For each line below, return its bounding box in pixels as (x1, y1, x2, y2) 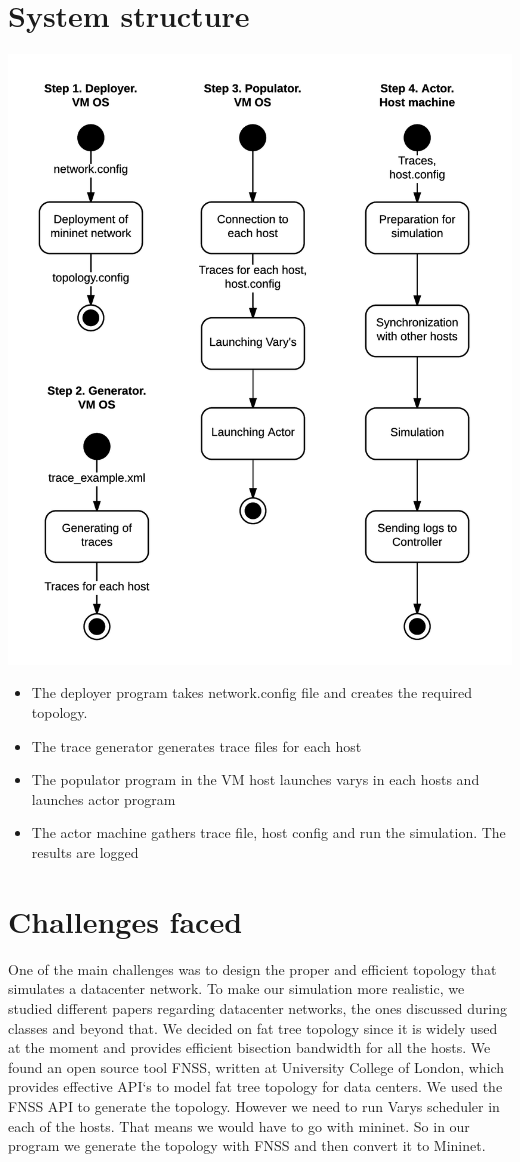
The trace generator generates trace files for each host (31, 735, 362, 756)
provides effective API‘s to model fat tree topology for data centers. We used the (8, 1076, 503, 1097)
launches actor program (31, 788, 176, 809)
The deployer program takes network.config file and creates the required (31, 682, 473, 703)
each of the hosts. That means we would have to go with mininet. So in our (8, 1115, 470, 1136)
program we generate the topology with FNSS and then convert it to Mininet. (8, 1135, 486, 1156)
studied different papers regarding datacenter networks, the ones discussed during (8, 997, 507, 1018)
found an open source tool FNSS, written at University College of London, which (8, 1056, 505, 1077)
